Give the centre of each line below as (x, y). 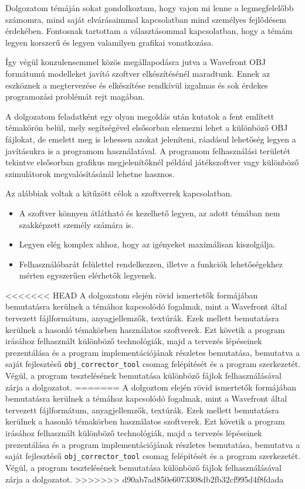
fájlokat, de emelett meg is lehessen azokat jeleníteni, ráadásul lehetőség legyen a (151, 139)
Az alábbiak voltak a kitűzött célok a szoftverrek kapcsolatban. (119, 193)
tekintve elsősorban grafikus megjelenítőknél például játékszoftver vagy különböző (152, 162)
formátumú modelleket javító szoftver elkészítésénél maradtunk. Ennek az (138, 73)
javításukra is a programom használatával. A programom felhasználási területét (148, 150)
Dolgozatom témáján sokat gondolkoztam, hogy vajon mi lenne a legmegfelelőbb (150, 8)
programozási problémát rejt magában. (75, 96)
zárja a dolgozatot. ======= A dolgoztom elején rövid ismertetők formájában (151, 387)
